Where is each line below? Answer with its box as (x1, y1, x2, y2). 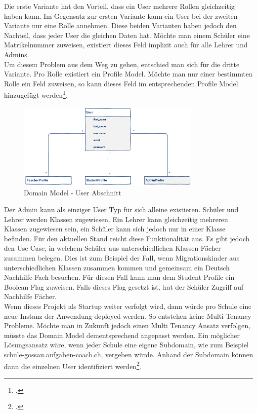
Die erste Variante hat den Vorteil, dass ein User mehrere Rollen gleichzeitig (4, 1, 235, 11)
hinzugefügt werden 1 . (4, 88, 68, 100)
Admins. (4, 49, 29, 59)
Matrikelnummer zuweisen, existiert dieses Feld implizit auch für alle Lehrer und (4, 39, 248, 50)
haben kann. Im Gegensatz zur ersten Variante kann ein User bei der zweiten (4, 10, 238, 21)
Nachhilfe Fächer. (4, 291, 57, 301)
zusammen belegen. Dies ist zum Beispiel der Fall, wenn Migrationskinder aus (4, 252, 240, 263)
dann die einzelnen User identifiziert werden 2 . (4, 359, 141, 371)
